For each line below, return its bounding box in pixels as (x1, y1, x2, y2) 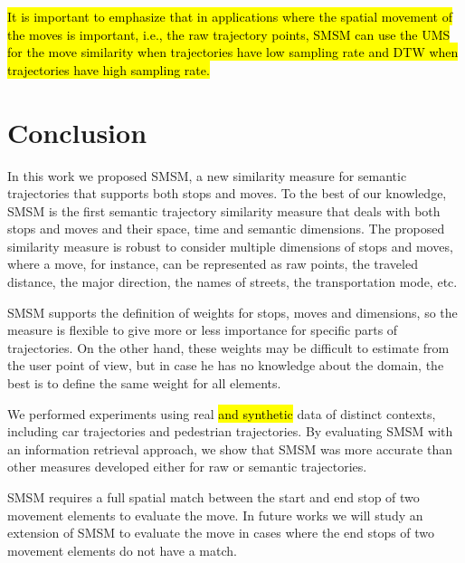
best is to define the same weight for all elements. (7, 374, 281, 393)
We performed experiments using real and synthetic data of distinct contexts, (7, 404, 436, 423)
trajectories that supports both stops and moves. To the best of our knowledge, (7, 184, 447, 203)
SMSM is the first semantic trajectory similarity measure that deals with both (7, 201, 441, 220)
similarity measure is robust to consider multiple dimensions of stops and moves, (7, 236, 453, 255)
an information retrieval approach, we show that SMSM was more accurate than (7, 439, 452, 458)
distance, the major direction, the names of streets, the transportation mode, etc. (7, 272, 458, 291)
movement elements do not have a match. (7, 540, 237, 559)
